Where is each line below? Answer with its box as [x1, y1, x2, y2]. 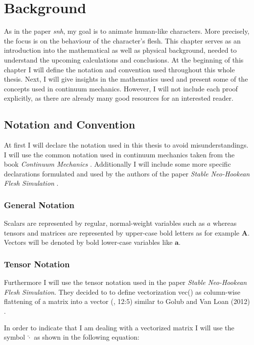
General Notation [4, 198, 74, 211]
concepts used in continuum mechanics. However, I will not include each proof [4, 83, 238, 93]
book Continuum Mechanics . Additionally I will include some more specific [4, 159, 231, 169]
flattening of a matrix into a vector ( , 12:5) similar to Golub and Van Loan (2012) [4, 296, 250, 306]
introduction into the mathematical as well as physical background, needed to [4, 45, 237, 55]
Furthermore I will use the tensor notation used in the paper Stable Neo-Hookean [4, 277, 247, 287]
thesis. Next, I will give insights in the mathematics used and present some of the [4, 74, 248, 84]
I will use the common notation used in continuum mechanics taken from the [4, 149, 235, 159]
